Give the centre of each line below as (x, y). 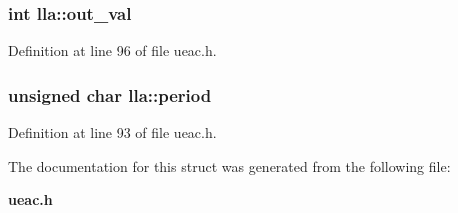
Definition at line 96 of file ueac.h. (112, 50)
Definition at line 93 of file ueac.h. (112, 132)
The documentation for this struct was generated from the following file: (229, 165)
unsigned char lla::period (110, 94)
